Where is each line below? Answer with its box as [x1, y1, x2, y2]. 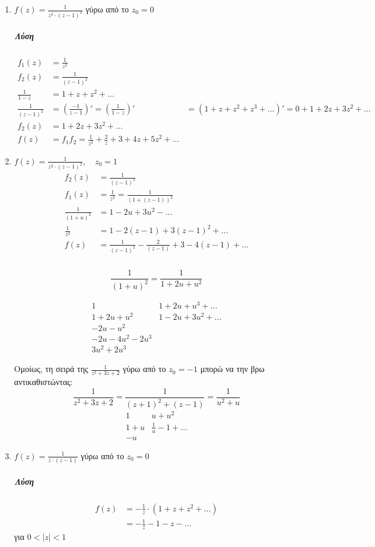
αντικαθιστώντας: [14, 376, 73, 388]
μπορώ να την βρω [200, 362, 265, 375]
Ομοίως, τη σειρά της [14, 362, 88, 375]
